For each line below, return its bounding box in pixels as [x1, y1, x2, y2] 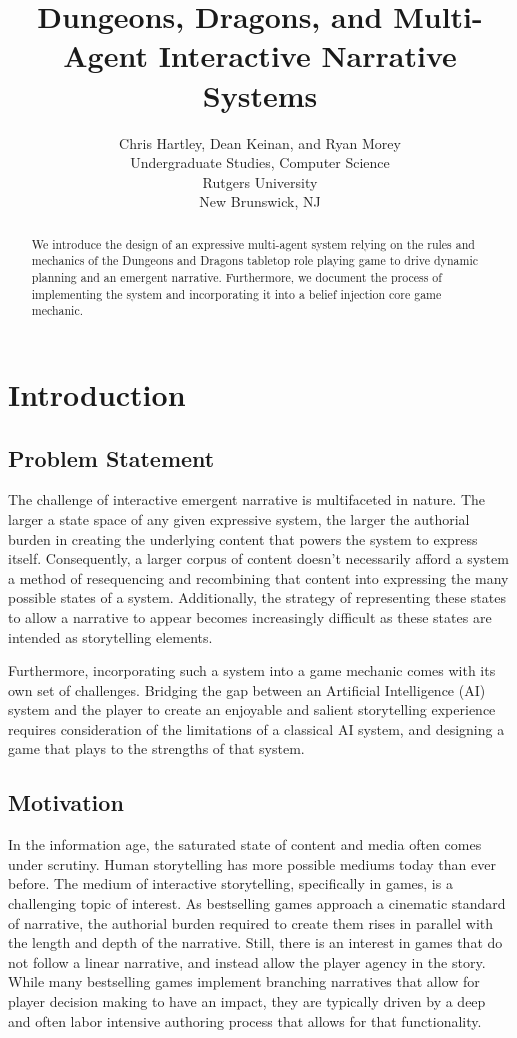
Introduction [8, 373, 186, 414]
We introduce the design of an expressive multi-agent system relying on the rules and [31, 235, 475, 252]
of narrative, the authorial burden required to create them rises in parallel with [8, 912, 494, 933]
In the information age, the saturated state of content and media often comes [8, 834, 482, 855]
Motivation [8, 787, 124, 818]
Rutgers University [202, 171, 318, 192]
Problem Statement [8, 442, 215, 473]
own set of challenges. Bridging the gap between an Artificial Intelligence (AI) [8, 679, 486, 700]
